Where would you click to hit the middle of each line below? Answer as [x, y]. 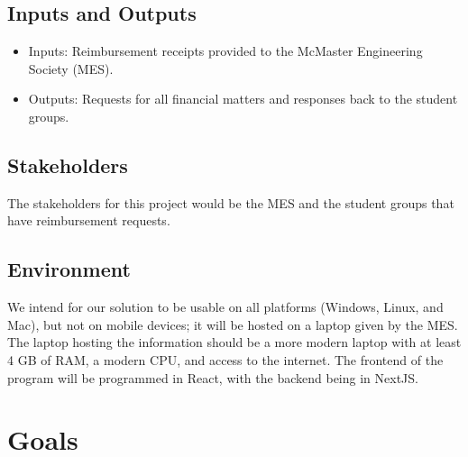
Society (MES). [71, 68]
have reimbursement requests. [89, 220]
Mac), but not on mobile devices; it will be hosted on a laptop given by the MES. [233, 324]
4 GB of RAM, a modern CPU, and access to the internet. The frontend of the [225, 359]
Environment [69, 269]
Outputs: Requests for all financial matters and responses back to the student [243, 99]
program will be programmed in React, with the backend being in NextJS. [213, 377]
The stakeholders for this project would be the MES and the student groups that [231, 202]
